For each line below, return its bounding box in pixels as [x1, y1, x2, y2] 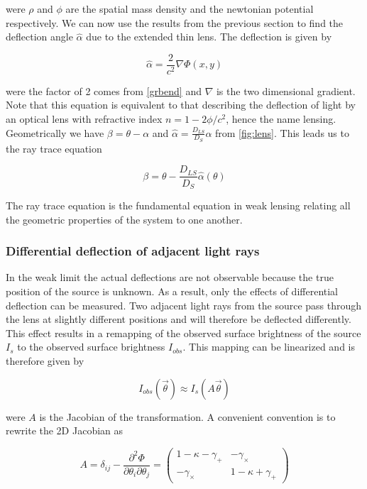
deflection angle [6, 29, 73, 44]
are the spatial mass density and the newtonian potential [65, 1, 314, 16]
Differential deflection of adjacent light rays [6, 242, 260, 260]
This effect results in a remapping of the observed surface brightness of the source [6, 325, 361, 340]
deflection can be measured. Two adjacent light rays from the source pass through [6, 297, 362, 312]
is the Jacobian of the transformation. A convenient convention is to [39, 409, 336, 424]
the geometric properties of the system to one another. [6, 211, 243, 226]
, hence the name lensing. [226, 111, 336, 126]
